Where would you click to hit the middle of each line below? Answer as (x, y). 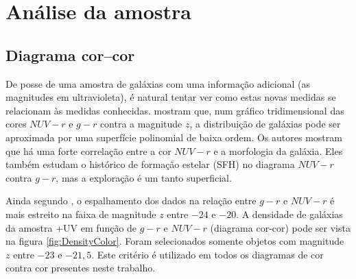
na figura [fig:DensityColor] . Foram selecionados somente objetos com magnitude (175, 241)
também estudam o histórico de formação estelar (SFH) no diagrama (150, 164)
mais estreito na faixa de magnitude (81, 214)
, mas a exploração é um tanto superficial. (144, 177)
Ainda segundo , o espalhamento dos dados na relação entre (131, 201)
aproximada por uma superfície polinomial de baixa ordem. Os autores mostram (174, 137)
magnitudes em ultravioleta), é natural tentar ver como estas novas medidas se (171, 97)
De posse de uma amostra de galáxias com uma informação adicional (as (158, 83)
